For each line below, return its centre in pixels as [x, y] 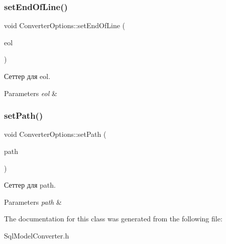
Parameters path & [33, 201]
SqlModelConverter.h [37, 235]
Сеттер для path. [30, 185]
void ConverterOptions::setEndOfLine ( [65, 25]
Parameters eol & [31, 93]
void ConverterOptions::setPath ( [55, 134]
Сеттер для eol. [27, 76]
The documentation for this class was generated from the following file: [113, 219]
